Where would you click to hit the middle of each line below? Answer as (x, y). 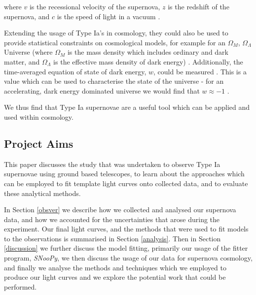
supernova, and (27, 16)
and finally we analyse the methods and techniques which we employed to (115, 267)
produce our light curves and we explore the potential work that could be (115, 277)
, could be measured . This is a (200, 71)
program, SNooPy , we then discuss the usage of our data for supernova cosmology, (128, 258)
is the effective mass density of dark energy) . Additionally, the (148, 61)
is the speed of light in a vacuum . (109, 16)
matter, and (22, 61)
